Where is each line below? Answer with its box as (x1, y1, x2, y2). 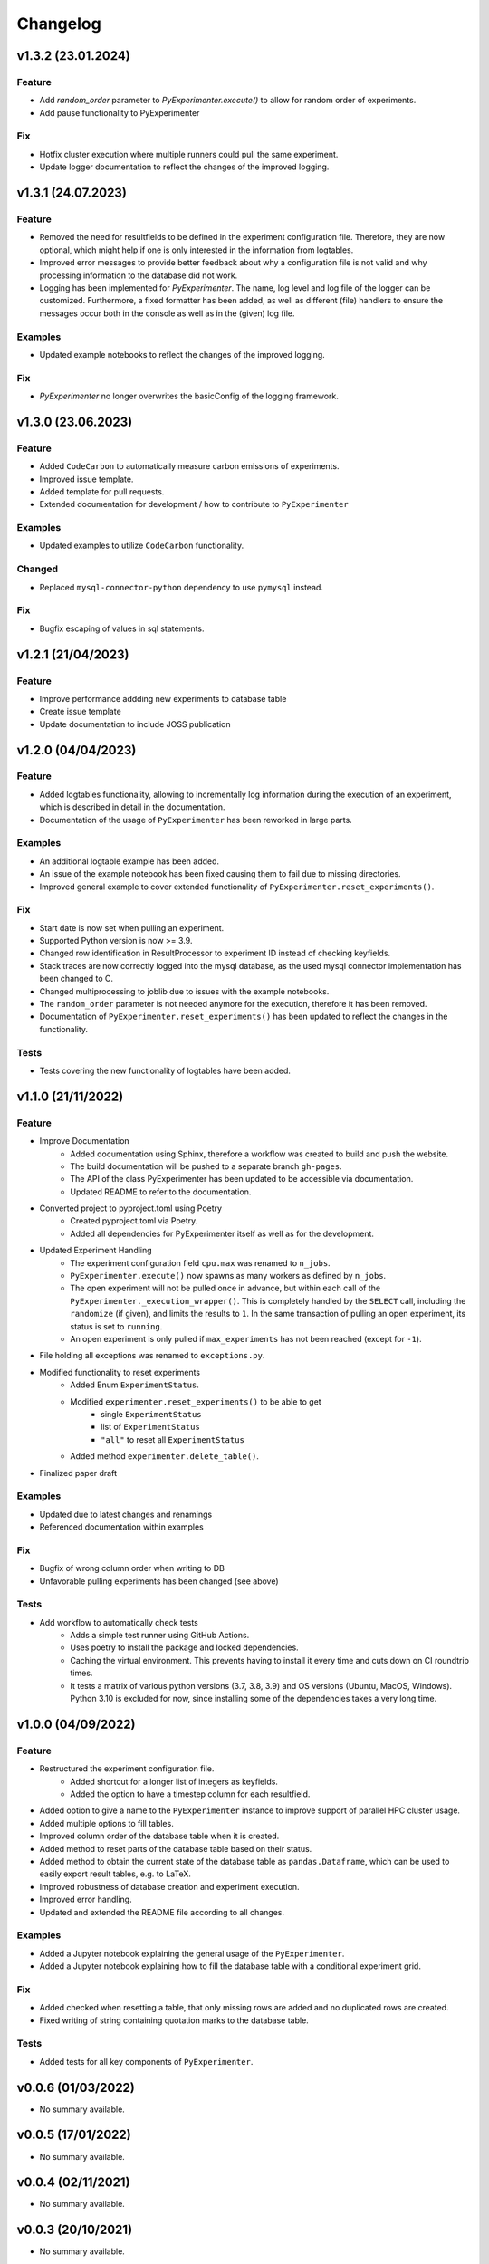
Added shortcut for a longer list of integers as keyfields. (70, 1776, 278, 1787)
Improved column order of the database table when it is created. (39, 1830, 280, 1842)
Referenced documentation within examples (39, 1521, 204, 1532)
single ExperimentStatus (101, 1408, 202, 1419)
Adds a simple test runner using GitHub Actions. (70, 1630, 250, 1641)
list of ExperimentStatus (101, 1422, 201, 1433)
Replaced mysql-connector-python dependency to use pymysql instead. (39, 581, 323, 592)
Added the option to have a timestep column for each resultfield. (70, 1789, 311, 1799)
